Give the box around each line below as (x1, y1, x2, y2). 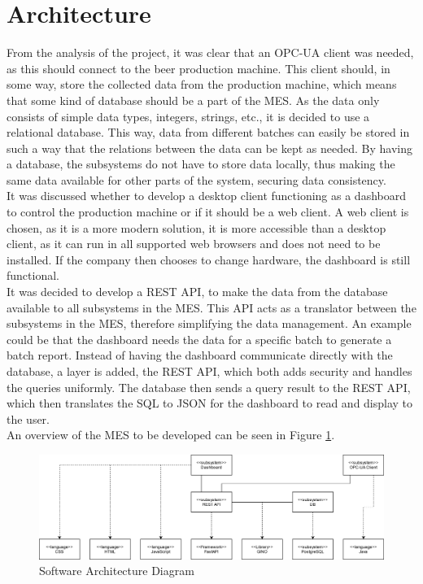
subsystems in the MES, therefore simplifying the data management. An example (7, 315, 412, 332)
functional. (7, 267, 59, 284)
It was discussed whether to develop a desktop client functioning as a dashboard (7, 187, 406, 204)
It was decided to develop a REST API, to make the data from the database (7, 283, 388, 300)
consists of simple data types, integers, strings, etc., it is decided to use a (7, 107, 370, 124)
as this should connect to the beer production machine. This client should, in (7, 59, 390, 76)
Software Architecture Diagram (39, 562, 194, 579)
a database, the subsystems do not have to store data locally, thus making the (7, 155, 395, 172)
